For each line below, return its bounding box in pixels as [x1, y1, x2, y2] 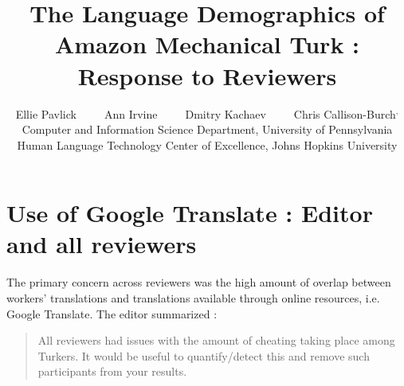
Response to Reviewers [77, 59, 337, 92]
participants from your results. [37, 363, 187, 380]
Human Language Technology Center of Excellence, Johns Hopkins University [17, 136, 398, 153]
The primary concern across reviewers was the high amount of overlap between [6, 274, 391, 290]
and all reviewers [6, 228, 197, 260]
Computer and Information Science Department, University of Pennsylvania [22, 121, 393, 138]
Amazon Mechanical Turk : [54, 28, 360, 60]
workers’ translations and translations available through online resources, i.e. [6, 290, 380, 306]
